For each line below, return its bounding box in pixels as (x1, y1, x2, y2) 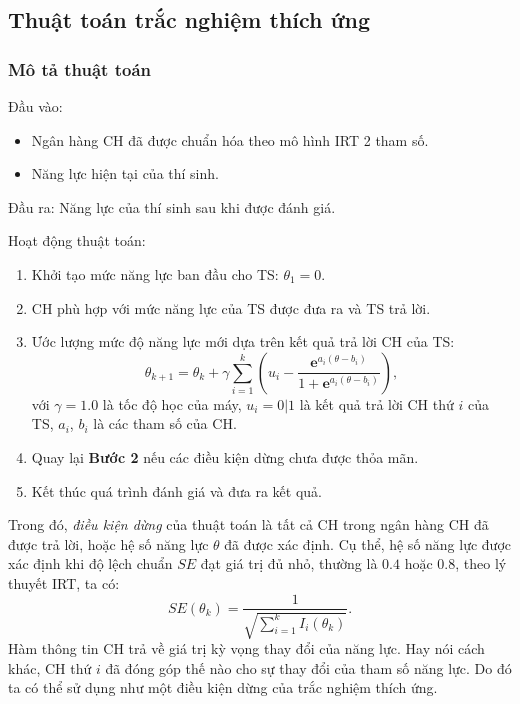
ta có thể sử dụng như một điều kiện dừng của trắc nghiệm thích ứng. (8, 677, 438, 698)
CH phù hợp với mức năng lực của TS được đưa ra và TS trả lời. (31, 297, 431, 318)
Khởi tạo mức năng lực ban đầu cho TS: (31, 263, 279, 284)
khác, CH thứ (8, 657, 92, 678)
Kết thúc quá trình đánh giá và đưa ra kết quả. (31, 480, 323, 501)
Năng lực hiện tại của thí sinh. (31, 163, 219, 184)
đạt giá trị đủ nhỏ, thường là (200, 553, 378, 574)
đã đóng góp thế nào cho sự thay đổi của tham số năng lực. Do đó (105, 657, 512, 678)
